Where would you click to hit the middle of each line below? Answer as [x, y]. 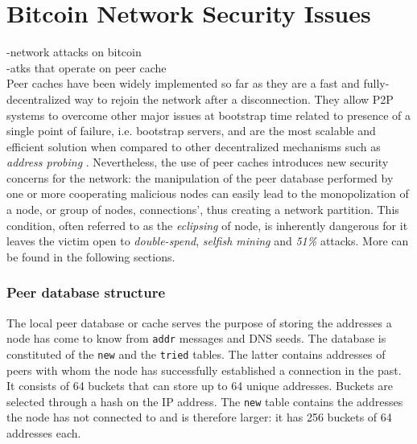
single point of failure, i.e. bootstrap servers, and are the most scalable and [191, 131]
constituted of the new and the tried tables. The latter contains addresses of [196, 354]
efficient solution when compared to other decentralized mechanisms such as [194, 146]
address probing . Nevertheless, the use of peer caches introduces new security [198, 162]
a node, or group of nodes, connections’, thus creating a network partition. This [203, 210]
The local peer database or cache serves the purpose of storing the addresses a [199, 322]
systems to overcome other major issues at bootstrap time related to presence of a [209, 115]
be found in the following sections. [91, 256]
